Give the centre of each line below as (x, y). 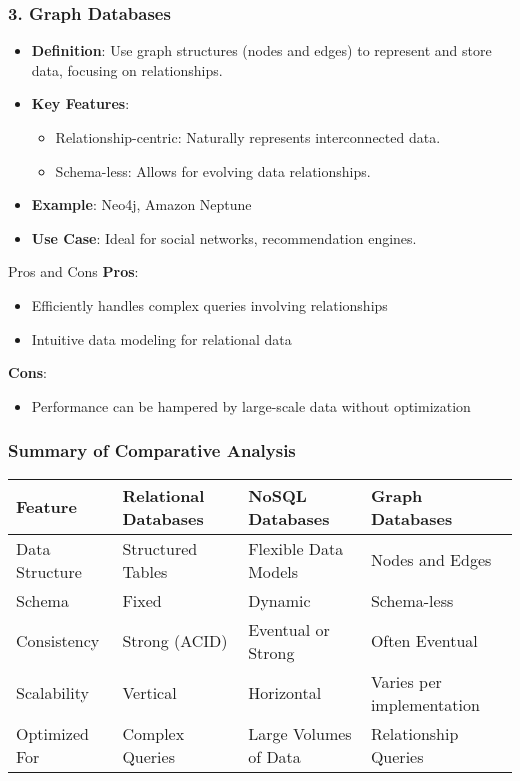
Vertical (149, 693)
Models (273, 571)
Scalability (52, 693)
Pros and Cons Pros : (73, 271)
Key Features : (80, 103)
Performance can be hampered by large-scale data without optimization (251, 405)
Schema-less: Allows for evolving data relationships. (213, 170)
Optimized (52, 733)
